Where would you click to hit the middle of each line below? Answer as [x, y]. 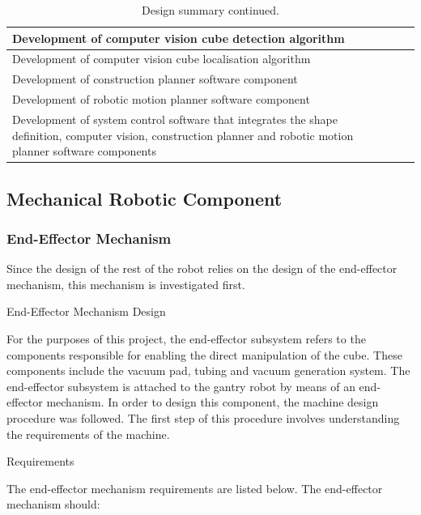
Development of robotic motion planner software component [161, 99]
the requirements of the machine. [88, 434]
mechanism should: [53, 504]
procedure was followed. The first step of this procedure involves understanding [203, 418]
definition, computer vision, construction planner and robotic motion [183, 135]
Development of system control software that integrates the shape [175, 119]
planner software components [84, 151]
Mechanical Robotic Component [145, 198]
